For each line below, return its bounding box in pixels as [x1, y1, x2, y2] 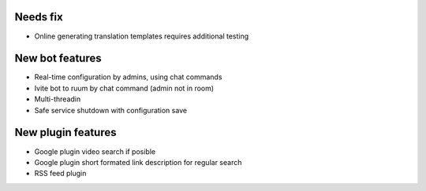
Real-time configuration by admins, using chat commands [34, 72, 222, 82]
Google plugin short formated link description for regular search [34, 157, 242, 167]
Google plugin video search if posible [34, 146, 156, 156]
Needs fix [14, 10, 63, 24]
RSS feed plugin [34, 169, 87, 178]
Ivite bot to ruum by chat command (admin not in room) [34, 83, 215, 93]
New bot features [14, 52, 102, 65]
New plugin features [14, 126, 117, 139]
